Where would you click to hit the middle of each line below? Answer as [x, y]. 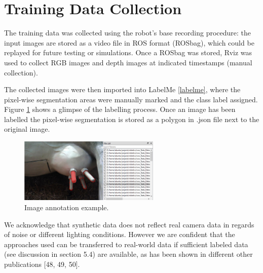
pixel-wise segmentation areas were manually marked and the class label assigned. [131, 99]
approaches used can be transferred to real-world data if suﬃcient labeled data [126, 244]
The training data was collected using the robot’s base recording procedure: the [128, 33]
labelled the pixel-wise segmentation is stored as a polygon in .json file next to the [132, 119]
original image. [27, 129]
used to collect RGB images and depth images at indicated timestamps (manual [128, 62]
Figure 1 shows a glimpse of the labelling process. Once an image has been [120, 109]
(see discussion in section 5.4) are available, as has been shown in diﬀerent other [128, 254]
